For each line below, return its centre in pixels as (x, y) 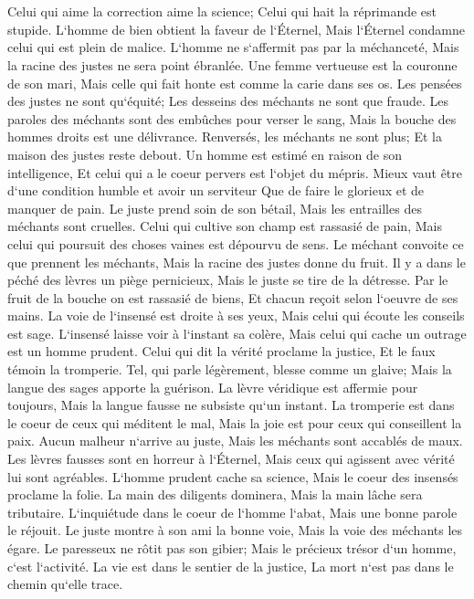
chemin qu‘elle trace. (65, 584)
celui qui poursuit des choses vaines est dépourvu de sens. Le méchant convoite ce (236, 243)
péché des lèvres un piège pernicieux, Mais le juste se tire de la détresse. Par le (228, 280)
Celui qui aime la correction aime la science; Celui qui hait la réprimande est (222, 11)
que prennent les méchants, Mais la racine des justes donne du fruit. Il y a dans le (237, 262)
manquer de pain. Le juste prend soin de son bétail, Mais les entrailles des (215, 208)
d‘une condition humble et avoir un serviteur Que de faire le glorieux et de (216, 190)
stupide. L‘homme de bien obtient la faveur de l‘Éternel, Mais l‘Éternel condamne (236, 29)
